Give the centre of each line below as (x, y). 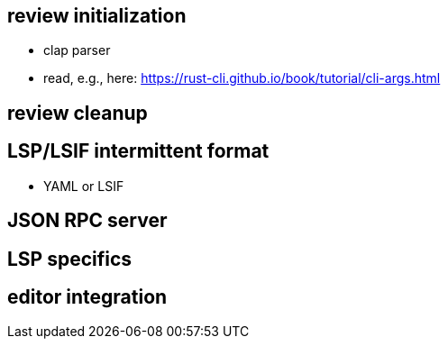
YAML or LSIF (84, 186)
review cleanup (78, 113)
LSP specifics (70, 259)
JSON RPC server (87, 221)
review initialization (97, 16)
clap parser (77, 50)
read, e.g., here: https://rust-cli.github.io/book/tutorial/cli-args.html (242, 78)
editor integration (87, 296)
